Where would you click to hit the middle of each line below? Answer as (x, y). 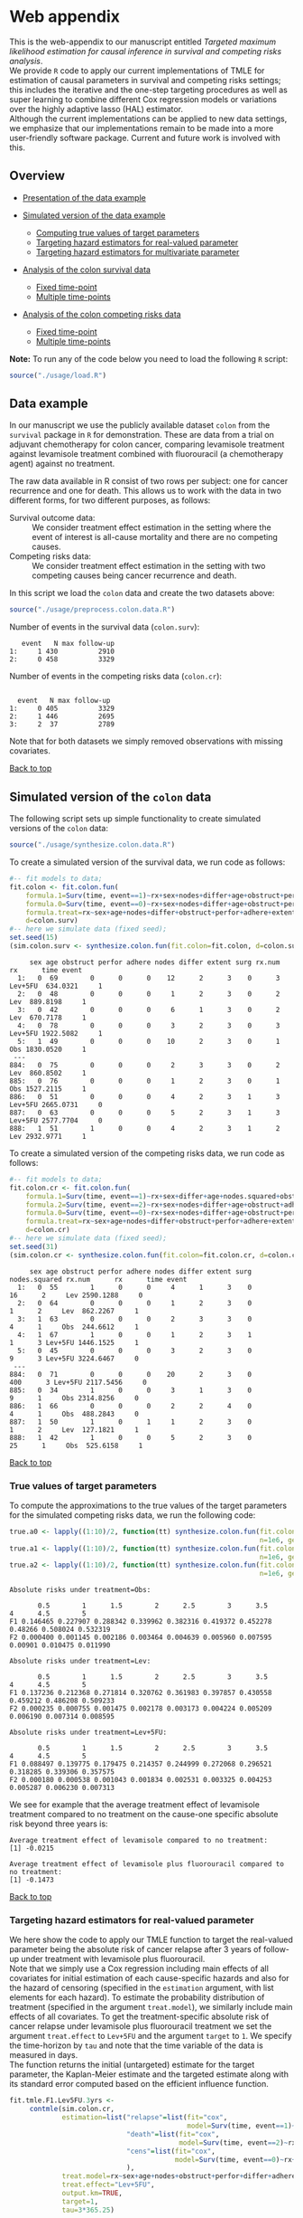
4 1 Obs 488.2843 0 (74, 1414)
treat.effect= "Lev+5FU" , (108, 2185)
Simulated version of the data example (94, 215)
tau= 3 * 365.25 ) (88, 2210)
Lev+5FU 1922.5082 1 (56, 1033)
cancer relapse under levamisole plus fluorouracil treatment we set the (141, 2026)
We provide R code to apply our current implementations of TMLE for (137, 71)
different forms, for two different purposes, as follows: (110, 500)
